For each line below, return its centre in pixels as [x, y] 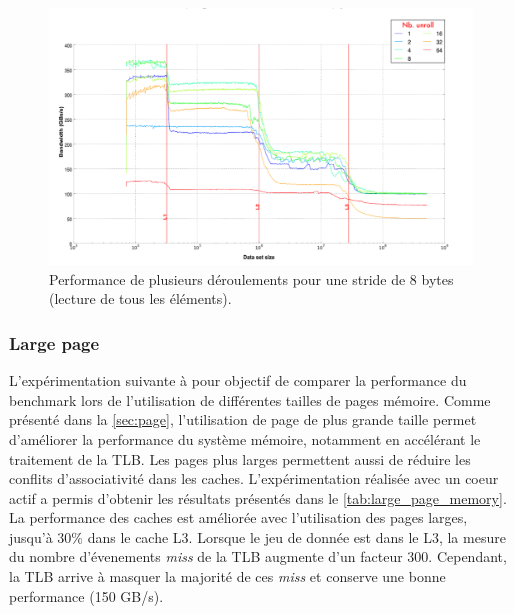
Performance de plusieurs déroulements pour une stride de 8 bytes [251, 278]
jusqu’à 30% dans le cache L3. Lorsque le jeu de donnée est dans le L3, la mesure [257, 536]
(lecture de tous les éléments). [140, 298]
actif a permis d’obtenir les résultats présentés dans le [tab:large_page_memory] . [258, 497]
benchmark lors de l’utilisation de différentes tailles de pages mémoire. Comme [250, 399]
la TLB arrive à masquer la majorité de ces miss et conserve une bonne [227, 576]
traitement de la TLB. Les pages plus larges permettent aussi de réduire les [240, 458]
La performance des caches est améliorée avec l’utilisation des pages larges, [238, 517]
